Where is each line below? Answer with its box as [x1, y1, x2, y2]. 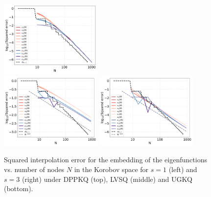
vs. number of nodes [4, 164, 65, 174]
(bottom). [4, 183, 33, 194]
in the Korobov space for [74, 164, 149, 174]
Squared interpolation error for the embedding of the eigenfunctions [4, 154, 207, 165]
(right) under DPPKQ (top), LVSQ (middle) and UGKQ [22, 174, 192, 184]
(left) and [168, 164, 197, 174]
